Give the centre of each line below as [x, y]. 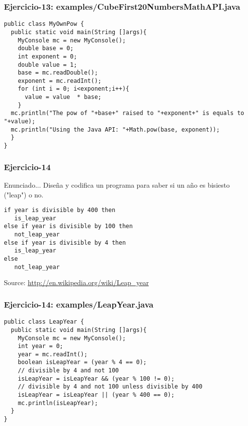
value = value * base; [63, 97]
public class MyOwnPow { [44, 24]
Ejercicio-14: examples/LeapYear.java [79, 304]
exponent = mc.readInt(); [60, 81]
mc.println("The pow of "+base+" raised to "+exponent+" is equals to [127, 113]
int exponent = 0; [47, 56]
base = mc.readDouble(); [58, 73]
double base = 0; [46, 48]
